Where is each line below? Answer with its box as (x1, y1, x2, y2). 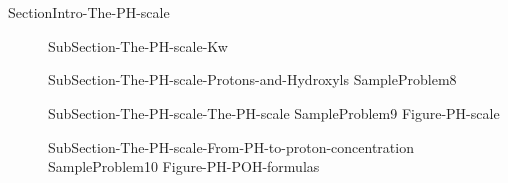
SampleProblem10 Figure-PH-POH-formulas (48, 156, 320, 177)
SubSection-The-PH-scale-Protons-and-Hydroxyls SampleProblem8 (48, 69, 457, 90)
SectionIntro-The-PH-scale (8, 2, 170, 23)
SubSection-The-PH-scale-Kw (48, 35, 228, 56)
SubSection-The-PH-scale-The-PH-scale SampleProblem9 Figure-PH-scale (48, 102, 500, 123)
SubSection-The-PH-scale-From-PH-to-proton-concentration (48, 136, 414, 157)
